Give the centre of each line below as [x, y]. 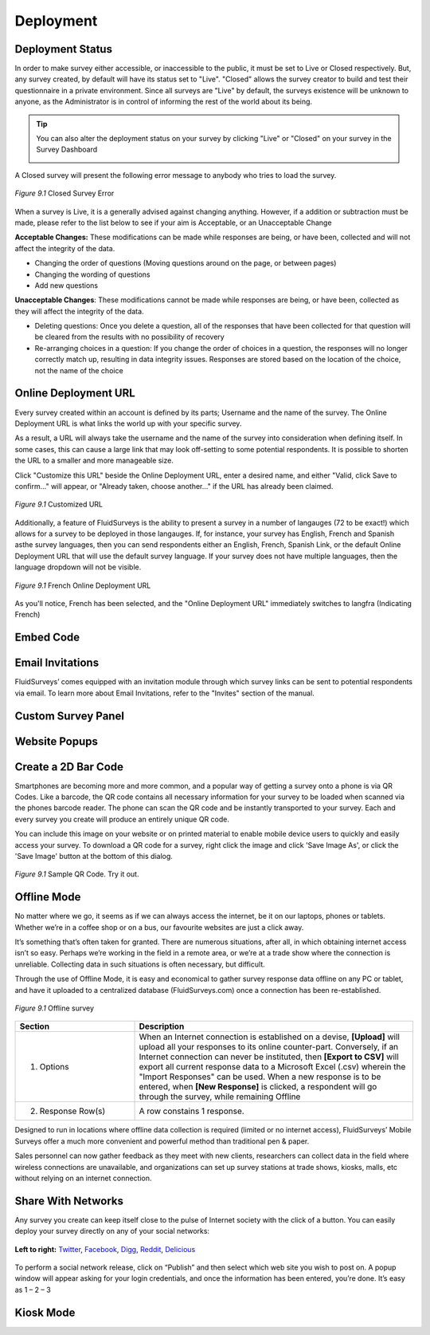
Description [162, 1026]
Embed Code [47, 638]
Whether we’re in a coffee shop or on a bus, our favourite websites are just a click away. [159, 927]
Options [54, 1067]
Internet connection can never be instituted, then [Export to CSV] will [269, 1057]
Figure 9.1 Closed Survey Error [64, 193]
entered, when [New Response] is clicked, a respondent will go [258, 1087]
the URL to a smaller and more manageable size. [94, 461]
